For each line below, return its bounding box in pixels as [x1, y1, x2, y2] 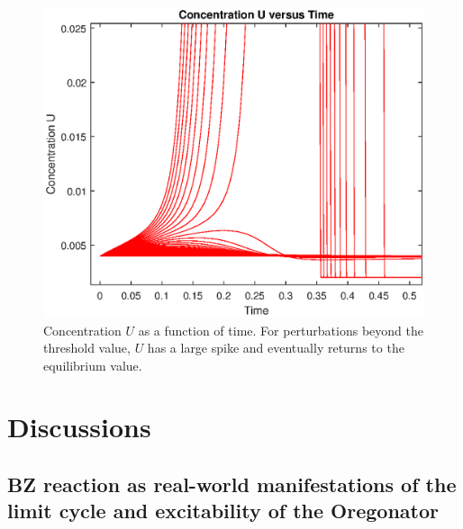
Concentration [43, 320, 122, 339]
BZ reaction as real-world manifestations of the [7, 471, 457, 498]
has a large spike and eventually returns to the [147, 338, 404, 357]
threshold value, [43, 338, 131, 357]
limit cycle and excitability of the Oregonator [7, 497, 439, 525]
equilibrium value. [43, 355, 142, 374]
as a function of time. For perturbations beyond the [138, 320, 423, 339]
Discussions [7, 408, 151, 445]
